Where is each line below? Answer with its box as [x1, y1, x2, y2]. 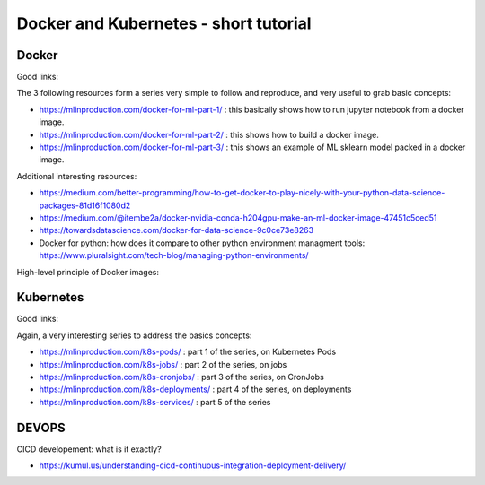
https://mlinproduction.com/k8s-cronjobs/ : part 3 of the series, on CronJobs [39, 372, 325, 382]
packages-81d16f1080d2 [39, 200, 131, 211]
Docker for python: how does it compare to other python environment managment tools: [39, 238, 366, 248]
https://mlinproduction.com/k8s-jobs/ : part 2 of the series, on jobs [39, 359, 287, 369]
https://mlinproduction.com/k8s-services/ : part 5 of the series [39, 396, 271, 407]
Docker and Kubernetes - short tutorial [16, 13, 312, 33]
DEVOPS [16, 420, 66, 435]
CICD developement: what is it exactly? [16, 444, 162, 455]
